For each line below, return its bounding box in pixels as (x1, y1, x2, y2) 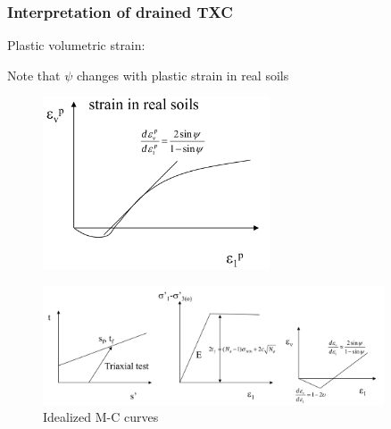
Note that (7, 65, 61, 84)
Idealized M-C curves (43, 408, 159, 426)
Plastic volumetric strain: (7, 36, 146, 55)
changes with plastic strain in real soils (76, 65, 289, 84)
